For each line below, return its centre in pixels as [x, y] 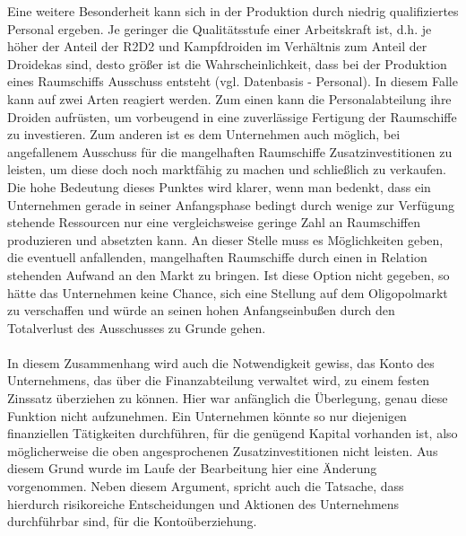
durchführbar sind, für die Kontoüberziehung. [132, 521]
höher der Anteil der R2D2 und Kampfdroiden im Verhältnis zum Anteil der [217, 46]
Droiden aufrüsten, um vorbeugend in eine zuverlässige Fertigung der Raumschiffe [232, 116]
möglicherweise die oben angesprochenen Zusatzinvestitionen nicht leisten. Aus [223, 450]
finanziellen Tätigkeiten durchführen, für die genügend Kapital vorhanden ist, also [233, 433]
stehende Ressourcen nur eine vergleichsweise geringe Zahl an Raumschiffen [214, 222]
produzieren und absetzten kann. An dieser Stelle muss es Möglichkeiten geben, [225, 239]
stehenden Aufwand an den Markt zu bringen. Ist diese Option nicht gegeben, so [229, 274]
